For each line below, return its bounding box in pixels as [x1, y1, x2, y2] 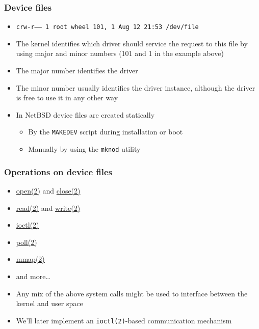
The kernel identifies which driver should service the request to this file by [16, 38, 248, 48]
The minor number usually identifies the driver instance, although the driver [16, 82, 255, 93]
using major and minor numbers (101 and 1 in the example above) [16, 48, 224, 59]
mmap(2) [16, 254, 45, 264]
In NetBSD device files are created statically [16, 109, 155, 120]
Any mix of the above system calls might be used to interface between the [16, 288, 248, 298]
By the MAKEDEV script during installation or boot [28, 126, 183, 137]
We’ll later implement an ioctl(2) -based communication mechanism [16, 315, 232, 325]
